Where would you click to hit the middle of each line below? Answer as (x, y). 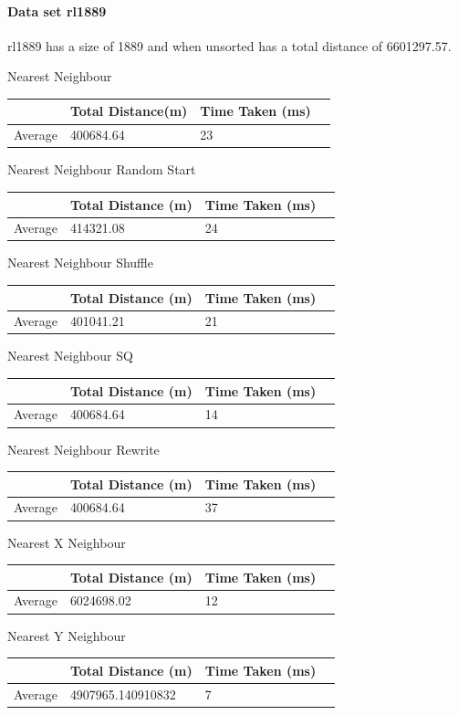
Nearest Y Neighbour (67, 635)
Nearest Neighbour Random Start (102, 169)
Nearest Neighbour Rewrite (83, 449)
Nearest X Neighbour (67, 542)
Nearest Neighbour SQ (70, 356)
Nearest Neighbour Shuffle (80, 263)
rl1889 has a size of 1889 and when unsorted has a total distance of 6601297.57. (229, 45)
